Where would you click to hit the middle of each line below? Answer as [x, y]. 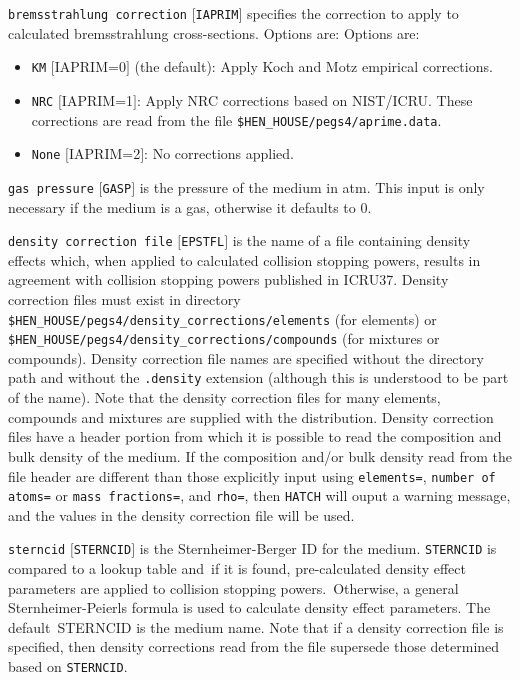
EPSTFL [203, 242]
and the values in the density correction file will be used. [181, 514]
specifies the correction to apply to [353, 13]
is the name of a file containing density [351, 240]
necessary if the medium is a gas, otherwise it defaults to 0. [190, 206]
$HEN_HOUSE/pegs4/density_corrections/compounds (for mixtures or [224, 338]
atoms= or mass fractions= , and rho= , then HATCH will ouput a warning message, [259, 495]
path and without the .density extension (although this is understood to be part [258, 377]
